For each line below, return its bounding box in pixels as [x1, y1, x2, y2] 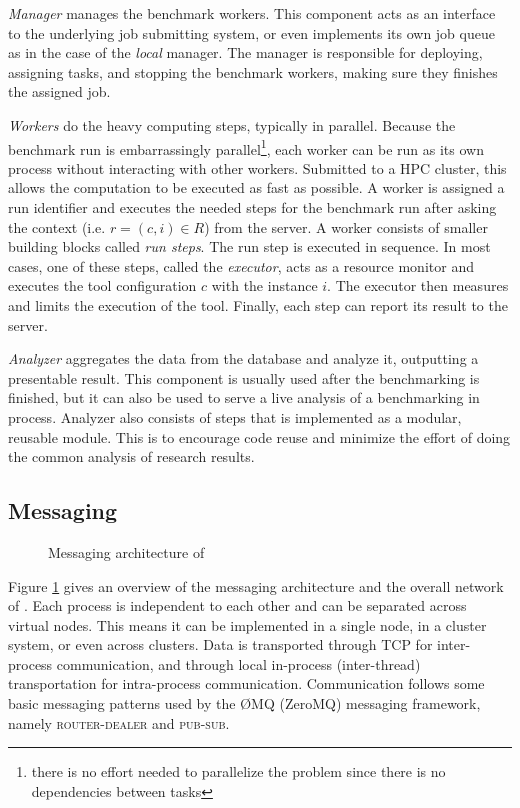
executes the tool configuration [8, 275, 197, 296]
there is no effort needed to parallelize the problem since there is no [31, 761, 446, 782]
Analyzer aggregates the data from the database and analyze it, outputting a [8, 348, 479, 369]
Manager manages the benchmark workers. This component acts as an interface [8, 3, 496, 23]
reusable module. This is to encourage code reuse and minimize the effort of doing [8, 426, 511, 447]
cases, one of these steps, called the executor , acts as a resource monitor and [8, 255, 474, 276]
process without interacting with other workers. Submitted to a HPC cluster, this [8, 157, 507, 178]
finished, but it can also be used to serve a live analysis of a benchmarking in [8, 387, 480, 408]
